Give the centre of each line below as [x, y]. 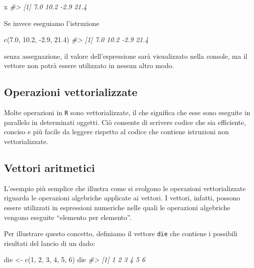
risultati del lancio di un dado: [50, 243]
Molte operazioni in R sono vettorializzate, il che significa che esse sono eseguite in [127, 112]
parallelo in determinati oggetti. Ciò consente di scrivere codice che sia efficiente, [125, 122]
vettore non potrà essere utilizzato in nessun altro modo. [89, 65]
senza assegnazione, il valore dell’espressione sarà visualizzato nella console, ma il [126, 56]
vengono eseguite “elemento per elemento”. [68, 217]
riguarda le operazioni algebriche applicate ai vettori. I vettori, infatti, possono [122, 198]
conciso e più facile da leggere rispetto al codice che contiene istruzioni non [116, 132]
